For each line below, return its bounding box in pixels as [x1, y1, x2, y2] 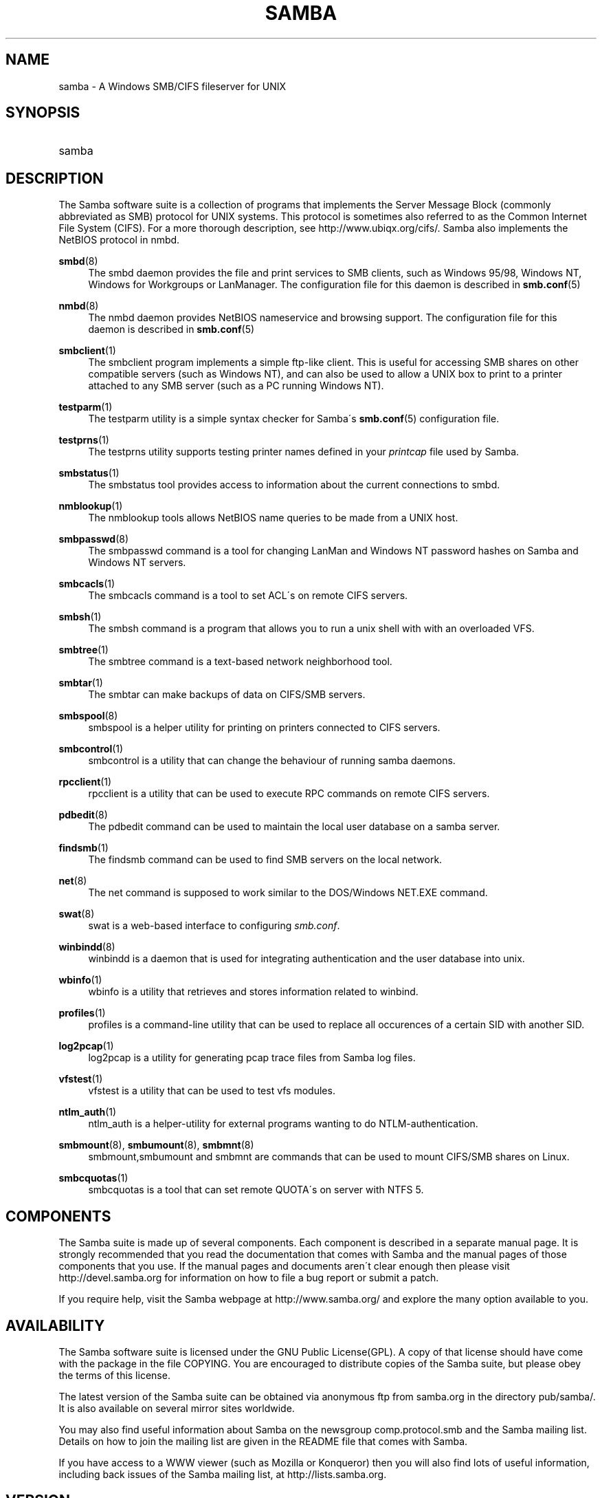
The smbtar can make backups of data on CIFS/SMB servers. [88, 688, 366, 701]
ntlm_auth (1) [58, 1106, 117, 1118]
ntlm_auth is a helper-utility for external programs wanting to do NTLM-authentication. [88, 1118, 478, 1130]
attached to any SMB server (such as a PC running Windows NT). [88, 380, 384, 392]
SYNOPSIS [5, 104, 80, 122]
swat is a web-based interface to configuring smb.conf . [88, 920, 340, 932]
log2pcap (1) [58, 1040, 114, 1052]
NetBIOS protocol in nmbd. [58, 234, 180, 246]
